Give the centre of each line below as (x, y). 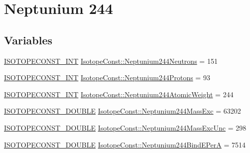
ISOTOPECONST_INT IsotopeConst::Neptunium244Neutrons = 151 (111, 61)
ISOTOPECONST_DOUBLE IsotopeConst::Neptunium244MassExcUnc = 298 (125, 127)
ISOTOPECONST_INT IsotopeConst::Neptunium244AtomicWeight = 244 (119, 94)
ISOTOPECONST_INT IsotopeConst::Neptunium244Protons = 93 (107, 77)
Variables (28, 40)
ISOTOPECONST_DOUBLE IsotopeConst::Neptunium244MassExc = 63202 (123, 111)
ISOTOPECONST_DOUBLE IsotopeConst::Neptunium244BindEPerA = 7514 (125, 144)
